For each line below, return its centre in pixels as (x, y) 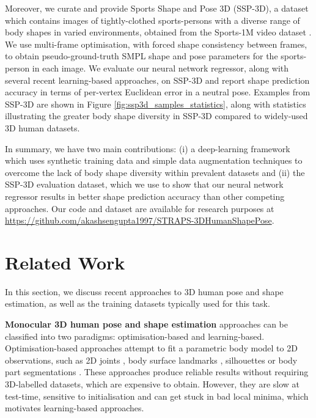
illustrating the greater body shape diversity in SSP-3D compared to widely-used (156, 116)
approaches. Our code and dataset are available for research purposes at (140, 208)
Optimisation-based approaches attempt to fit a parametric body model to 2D (151, 348)
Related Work (65, 262)
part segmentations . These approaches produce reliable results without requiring (157, 372)
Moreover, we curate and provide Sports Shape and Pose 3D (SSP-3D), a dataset (157, 8)
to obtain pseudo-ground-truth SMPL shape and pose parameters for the (141, 56)
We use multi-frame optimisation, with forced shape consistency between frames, (156, 44)
